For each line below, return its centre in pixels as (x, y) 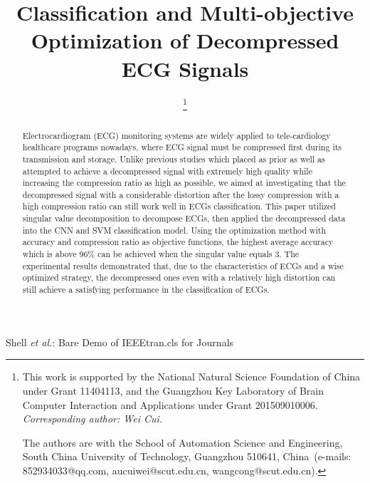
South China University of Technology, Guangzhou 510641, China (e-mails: (187, 456)
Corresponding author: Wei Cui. (92, 419)
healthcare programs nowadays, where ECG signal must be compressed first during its (182, 147)
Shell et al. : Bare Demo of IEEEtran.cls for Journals (120, 342)
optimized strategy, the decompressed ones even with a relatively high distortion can (179, 277)
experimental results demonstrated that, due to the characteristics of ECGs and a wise (183, 265)
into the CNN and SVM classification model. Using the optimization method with (174, 230)
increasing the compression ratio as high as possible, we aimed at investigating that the (184, 183)
